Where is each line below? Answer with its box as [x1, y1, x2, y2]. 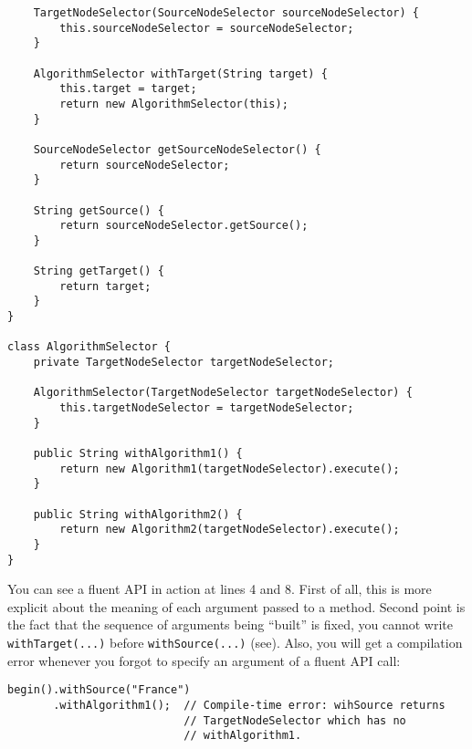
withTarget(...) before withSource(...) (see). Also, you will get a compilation [7, 633, 463, 652]
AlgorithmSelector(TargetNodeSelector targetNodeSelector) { [33, 386, 413, 400]
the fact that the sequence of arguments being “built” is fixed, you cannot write [7, 615, 453, 634]
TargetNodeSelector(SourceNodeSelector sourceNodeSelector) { [33, 6, 420, 19]
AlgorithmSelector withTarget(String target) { [33, 67, 328, 80]
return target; [59, 279, 152, 293]
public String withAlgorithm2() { [33, 507, 243, 521]
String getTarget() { [33, 265, 164, 278]
